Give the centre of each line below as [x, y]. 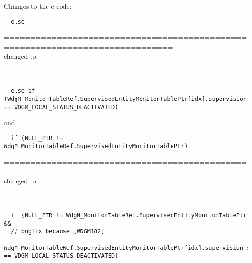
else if [23, 91]
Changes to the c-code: [38, 6]
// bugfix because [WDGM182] [58, 232]
